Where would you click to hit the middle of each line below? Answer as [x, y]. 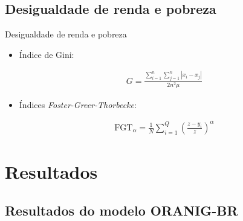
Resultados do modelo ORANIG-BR [121, 210]
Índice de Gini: [47, 54]
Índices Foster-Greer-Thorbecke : [78, 104]
